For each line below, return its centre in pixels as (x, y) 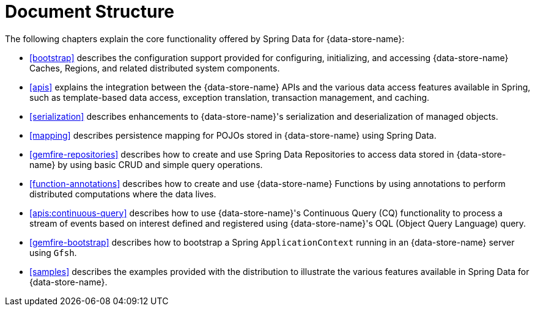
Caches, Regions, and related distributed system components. (155, 68)
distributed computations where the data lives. (123, 194)
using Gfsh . (53, 252)
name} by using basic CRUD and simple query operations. (146, 164)
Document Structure (90, 12)
